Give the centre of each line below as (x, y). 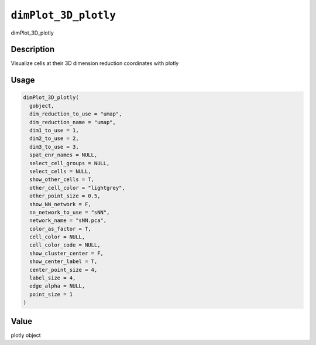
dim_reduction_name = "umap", (73, 122)
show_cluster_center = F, (66, 253)
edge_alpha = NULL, (57, 286)
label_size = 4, (53, 278)
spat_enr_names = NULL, (63, 155)
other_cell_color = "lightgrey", (77, 188)
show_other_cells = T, (62, 180)
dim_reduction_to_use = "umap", (76, 114)
